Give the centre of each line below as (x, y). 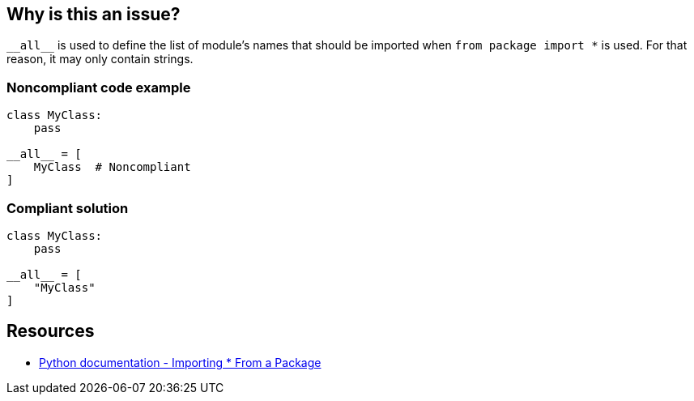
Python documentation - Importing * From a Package (180, 362)
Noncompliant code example (99, 87)
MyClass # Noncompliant (112, 167)
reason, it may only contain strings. (100, 59)
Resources (51, 331)
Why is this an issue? (94, 14)
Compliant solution (68, 208)
